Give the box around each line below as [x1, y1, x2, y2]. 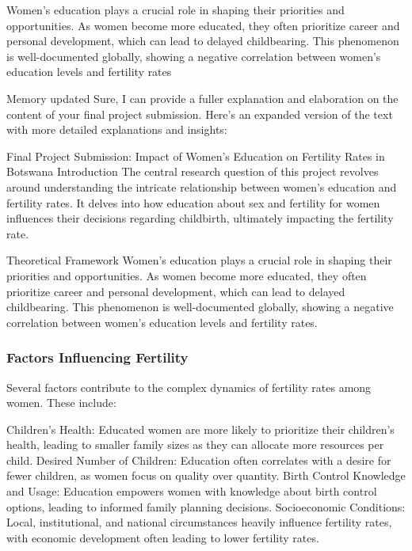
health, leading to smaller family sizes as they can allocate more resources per [6, 436, 384, 453]
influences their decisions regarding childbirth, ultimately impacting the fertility [6, 210, 394, 226]
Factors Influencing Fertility [6, 348, 189, 367]
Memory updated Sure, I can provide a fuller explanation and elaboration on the [6, 89, 399, 106]
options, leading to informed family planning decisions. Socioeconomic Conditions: [6, 498, 406, 515]
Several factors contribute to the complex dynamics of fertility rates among [6, 378, 372, 395]
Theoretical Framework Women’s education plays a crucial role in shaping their [6, 252, 392, 268]
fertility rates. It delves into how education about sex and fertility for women [6, 194, 380, 211]
